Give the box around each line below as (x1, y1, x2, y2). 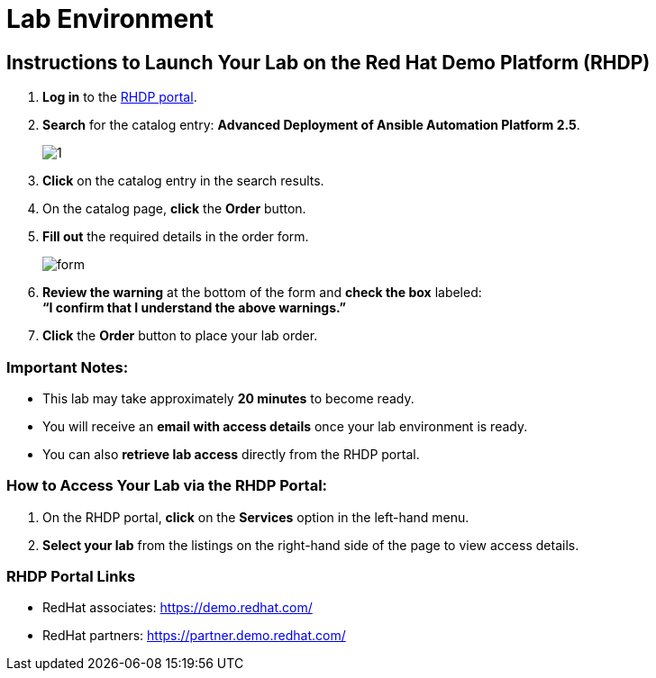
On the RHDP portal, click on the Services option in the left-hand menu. (42, 509, 469, 525)
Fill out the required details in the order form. (42, 229, 309, 245)
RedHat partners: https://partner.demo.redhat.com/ (42, 628, 346, 644)
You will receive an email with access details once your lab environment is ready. (42, 418, 528, 434)
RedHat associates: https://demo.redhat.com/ (42, 600, 313, 616)
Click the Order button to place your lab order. (42, 328, 318, 344)
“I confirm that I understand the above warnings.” (42, 300, 346, 316)
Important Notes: (6, 357, 129, 376)
